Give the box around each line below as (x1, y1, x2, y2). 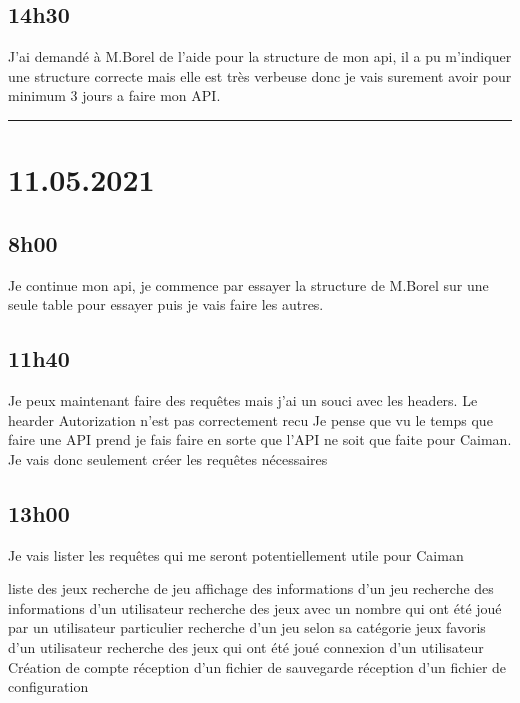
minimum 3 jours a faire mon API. (8, 85, 221, 106)
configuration (8, 676, 89, 697)
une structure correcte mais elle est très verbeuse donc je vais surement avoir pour (8, 65, 512, 86)
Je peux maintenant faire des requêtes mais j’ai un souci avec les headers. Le (8, 389, 478, 410)
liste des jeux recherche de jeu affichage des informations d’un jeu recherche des (8, 578, 494, 599)
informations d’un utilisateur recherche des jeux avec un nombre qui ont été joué (8, 597, 502, 618)
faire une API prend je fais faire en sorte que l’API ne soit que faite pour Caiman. (8, 429, 512, 450)
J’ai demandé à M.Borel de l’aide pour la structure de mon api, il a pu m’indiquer (8, 46, 512, 67)
